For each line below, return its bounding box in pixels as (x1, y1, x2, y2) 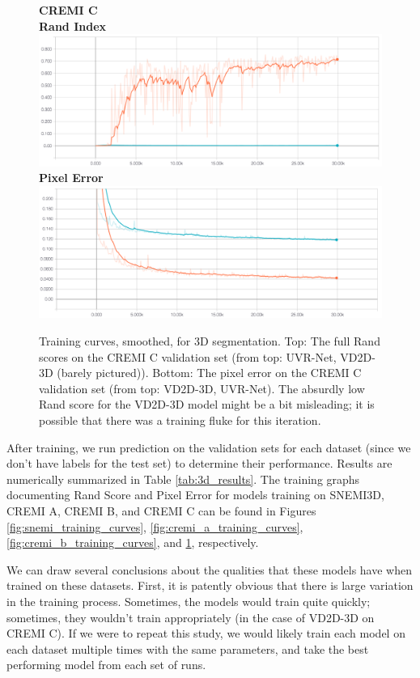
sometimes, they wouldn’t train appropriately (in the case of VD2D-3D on (6, 608, 375, 625)
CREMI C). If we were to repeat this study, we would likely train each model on (6, 625, 405, 642)
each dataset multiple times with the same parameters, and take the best (6, 640, 369, 657)
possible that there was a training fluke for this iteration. (39, 412, 321, 429)
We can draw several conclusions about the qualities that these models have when (6, 561, 413, 578)
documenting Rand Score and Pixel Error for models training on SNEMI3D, (6, 486, 384, 503)
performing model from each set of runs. (6, 656, 206, 673)
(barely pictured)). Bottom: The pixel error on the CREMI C (57, 364, 362, 381)
